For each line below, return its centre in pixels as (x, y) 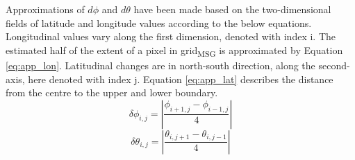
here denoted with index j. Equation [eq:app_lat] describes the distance (181, 79)
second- (334, 65)
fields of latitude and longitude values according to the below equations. (159, 23)
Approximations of (45, 9)
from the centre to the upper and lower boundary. (112, 92)
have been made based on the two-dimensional (232, 9)
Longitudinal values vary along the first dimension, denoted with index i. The (171, 36)
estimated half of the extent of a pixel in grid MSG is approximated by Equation (174, 51)
